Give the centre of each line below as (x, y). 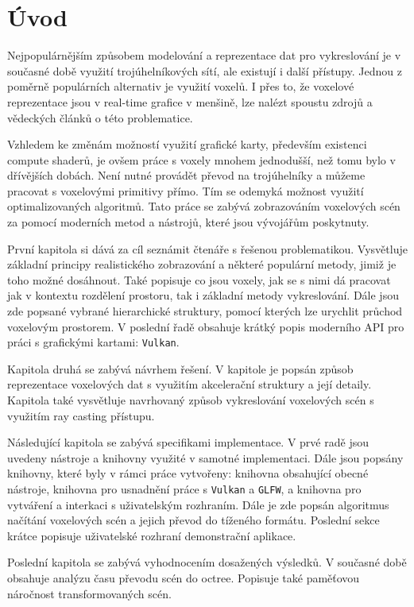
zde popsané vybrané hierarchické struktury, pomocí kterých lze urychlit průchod (205, 311)
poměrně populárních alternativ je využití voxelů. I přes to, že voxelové (181, 86)
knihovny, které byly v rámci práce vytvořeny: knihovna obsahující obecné (188, 473)
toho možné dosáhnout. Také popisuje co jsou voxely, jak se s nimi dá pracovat (199, 279)
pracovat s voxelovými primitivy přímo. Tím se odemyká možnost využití (186, 190)
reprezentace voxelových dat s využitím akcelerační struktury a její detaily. (190, 384)
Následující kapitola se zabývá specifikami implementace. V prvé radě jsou (188, 442)
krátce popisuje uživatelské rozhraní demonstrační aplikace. (152, 535)
